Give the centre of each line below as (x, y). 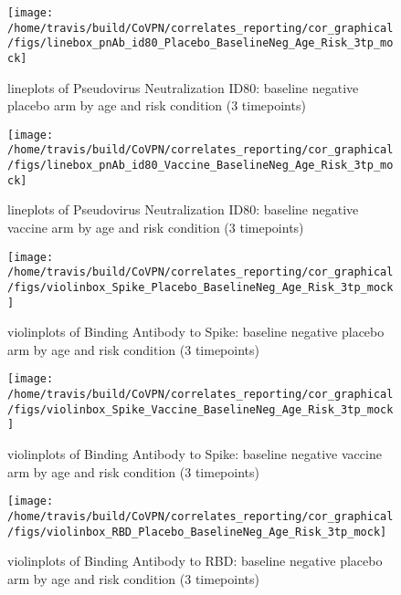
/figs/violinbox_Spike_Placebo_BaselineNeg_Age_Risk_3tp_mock (200, 287)
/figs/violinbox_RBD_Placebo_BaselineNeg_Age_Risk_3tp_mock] (197, 532)
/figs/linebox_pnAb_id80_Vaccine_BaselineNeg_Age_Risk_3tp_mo (200, 166)
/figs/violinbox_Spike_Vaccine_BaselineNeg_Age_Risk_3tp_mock (200, 409)
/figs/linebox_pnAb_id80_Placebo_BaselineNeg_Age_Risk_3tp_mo (200, 43)
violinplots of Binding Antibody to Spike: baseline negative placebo (196, 332)
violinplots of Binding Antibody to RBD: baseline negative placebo (195, 561)
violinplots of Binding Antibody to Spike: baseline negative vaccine (195, 454)
